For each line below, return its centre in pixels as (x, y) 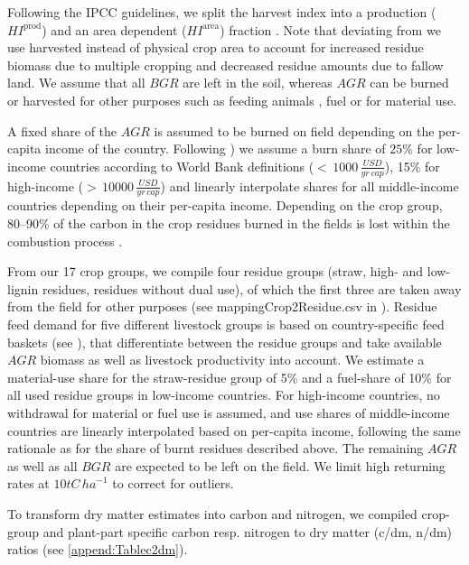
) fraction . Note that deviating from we (330, 29)
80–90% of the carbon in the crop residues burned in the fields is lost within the (229, 223)
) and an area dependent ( (114, 29)
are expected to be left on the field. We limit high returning (280, 465)
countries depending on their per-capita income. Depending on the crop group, (225, 205)
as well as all (42, 465)
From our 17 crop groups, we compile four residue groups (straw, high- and (216, 271)
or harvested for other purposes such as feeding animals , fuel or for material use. (232, 100)
